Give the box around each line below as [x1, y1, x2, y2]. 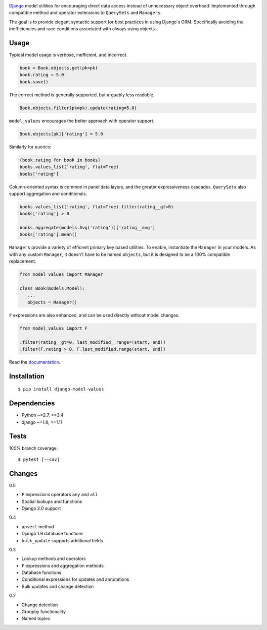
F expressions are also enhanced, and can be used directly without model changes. [9, 312, 180, 318]
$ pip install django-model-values [18, 386, 104, 392]
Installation [9, 372, 44, 380]
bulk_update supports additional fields [21, 537, 103, 543]
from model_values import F [19, 325, 88, 331]
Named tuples [21, 616, 50, 622]
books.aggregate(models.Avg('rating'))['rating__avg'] [19, 225, 155, 231]
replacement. [9, 258, 37, 264]
